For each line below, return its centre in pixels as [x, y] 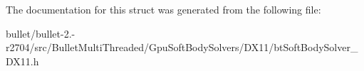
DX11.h [22, 61]
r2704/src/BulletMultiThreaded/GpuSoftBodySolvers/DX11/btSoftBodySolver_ [182, 47]
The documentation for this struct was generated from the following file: [163, 9]
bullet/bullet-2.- [41, 33]
